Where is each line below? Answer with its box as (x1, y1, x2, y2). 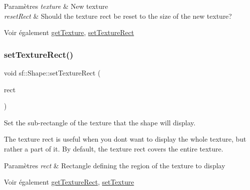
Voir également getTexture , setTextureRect (4, 27, 134, 38)
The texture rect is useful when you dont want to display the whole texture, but (4, 134, 247, 144)
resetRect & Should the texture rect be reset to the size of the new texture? (4, 10, 232, 21)
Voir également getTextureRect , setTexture (4, 177, 134, 187)
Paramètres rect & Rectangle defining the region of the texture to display (4, 160, 225, 170)
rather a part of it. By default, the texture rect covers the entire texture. (4, 143, 223, 153)
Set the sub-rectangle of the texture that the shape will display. (4, 117, 196, 127)
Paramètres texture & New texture (4, 1, 108, 11)
